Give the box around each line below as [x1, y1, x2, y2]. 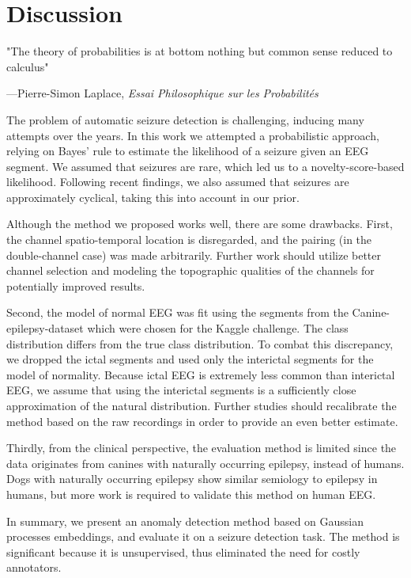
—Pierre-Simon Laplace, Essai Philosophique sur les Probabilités [6, 85, 319, 101]
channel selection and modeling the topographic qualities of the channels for [6, 262, 375, 279]
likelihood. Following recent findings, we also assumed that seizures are [6, 173, 349, 190]
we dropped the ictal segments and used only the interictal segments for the [6, 351, 374, 367]
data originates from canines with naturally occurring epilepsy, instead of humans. [6, 454, 405, 471]
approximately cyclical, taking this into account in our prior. [6, 188, 300, 205]
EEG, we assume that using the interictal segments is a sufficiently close [6, 382, 356, 398]
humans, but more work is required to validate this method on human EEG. [6, 485, 376, 502]
